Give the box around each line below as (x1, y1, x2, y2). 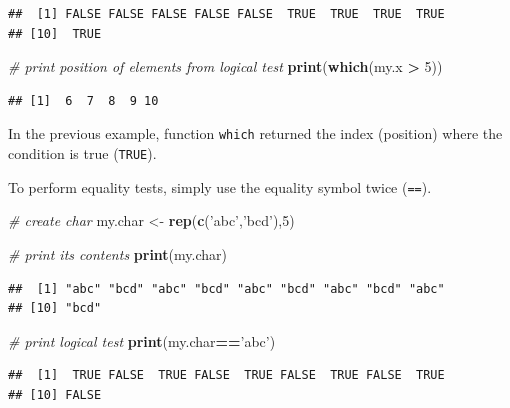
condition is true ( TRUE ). (8, 143, 157, 164)
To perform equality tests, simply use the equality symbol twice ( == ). (8, 176, 432, 197)
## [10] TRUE (8, 26, 102, 41)
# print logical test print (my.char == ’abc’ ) (8, 330, 276, 351)
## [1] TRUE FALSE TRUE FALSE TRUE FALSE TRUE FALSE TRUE (8, 368, 445, 383)
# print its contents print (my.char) (8, 243, 227, 264)
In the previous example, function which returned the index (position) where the (8, 123, 503, 144)
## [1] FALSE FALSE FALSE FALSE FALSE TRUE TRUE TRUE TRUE (8, 7, 445, 21)
